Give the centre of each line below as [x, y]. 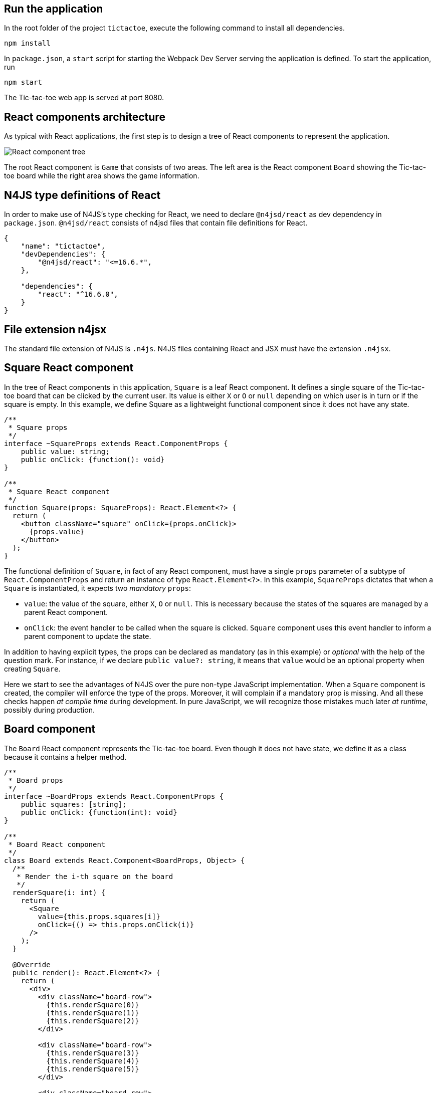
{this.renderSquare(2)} [93, 1021]
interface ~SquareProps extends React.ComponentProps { [116, 443]
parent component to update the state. [88, 636]
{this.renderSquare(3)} [93, 1053]
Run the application [54, 9]
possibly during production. [49, 710]
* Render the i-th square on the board [95, 876]
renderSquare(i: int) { [59, 892]
